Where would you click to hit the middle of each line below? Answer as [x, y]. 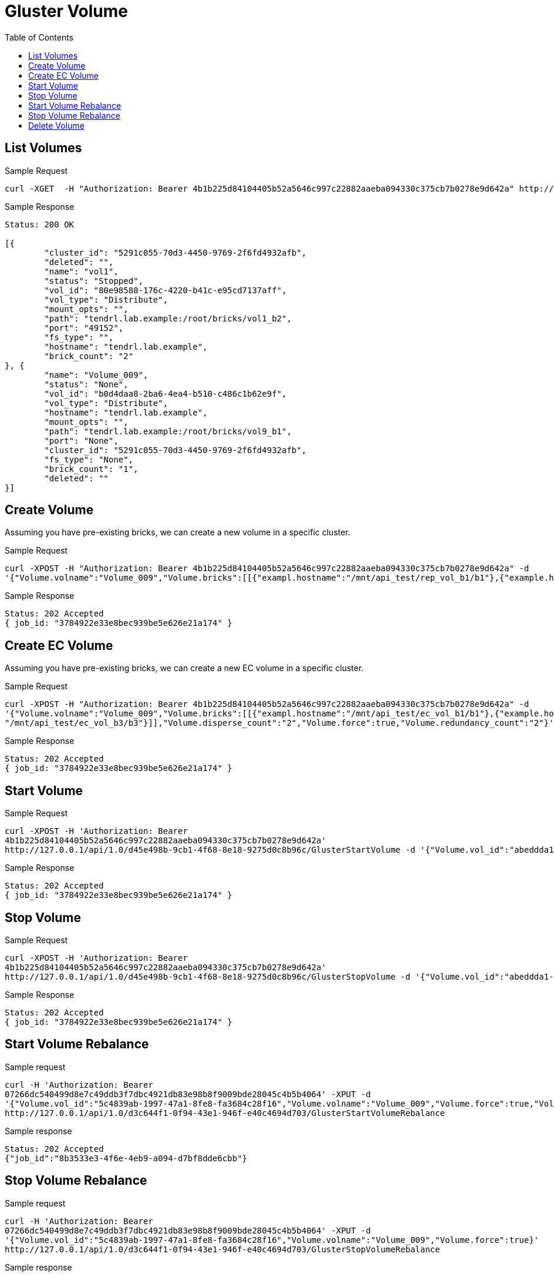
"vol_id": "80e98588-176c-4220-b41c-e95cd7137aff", [165, 290]
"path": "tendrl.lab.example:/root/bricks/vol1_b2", [168, 318]
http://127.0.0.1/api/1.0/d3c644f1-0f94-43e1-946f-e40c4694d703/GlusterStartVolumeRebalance [225, 1113]
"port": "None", [81, 440]
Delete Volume [56, 125]
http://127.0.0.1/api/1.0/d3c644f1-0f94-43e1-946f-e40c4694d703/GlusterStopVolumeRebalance [222, 1249]
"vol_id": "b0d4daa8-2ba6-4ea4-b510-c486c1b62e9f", [165, 393]
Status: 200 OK [40, 224]
